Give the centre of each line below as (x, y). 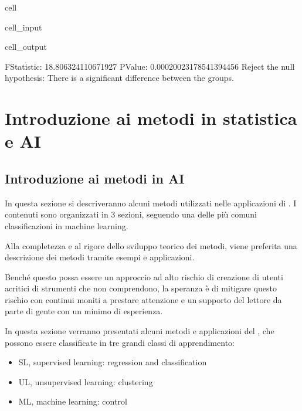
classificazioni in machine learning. (67, 225)
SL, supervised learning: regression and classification (113, 362)
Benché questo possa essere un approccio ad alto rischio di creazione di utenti (144, 276)
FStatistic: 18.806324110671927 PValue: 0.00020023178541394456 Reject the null (150, 66)
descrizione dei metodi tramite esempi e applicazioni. (100, 257)
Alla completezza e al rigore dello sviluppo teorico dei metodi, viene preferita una (151, 245)
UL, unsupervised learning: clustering (86, 381)
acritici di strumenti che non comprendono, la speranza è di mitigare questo (141, 288)
